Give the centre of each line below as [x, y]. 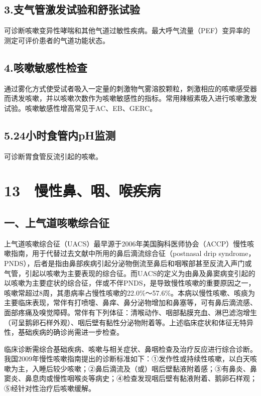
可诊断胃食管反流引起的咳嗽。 [53, 156]
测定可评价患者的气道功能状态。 [57, 40]
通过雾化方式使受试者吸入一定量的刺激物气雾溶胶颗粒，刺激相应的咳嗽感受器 [130, 88]
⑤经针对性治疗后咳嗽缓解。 [50, 388]
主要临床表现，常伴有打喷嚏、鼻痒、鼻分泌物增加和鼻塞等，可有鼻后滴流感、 [130, 302]
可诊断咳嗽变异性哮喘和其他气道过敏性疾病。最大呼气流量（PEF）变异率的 [127, 30]
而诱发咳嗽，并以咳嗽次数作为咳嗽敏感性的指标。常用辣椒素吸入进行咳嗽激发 [130, 98]
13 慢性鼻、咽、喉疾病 [83, 190]
